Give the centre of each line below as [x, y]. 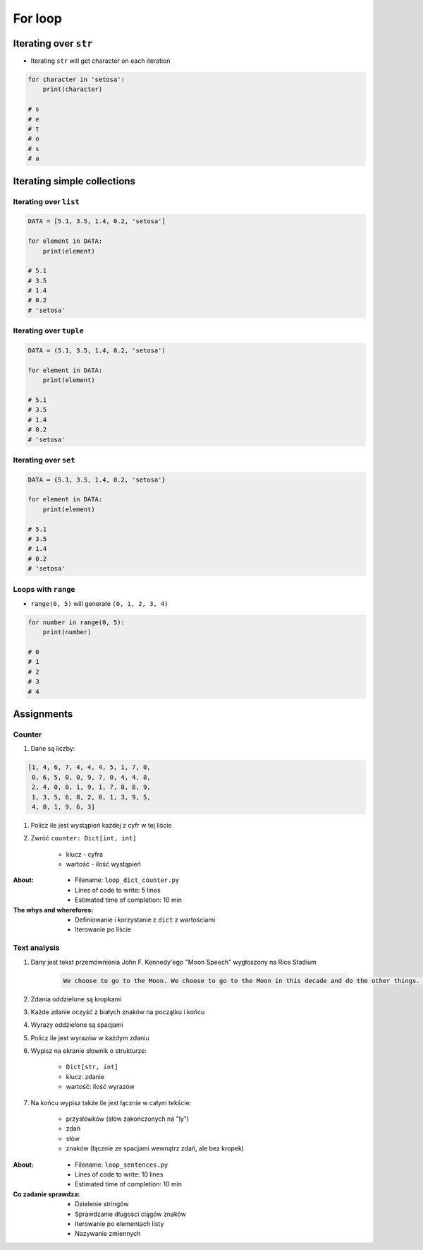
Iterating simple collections [74, 181]
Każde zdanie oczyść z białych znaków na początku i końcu [118, 1012]
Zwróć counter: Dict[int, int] [84, 838]
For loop [38, 18]
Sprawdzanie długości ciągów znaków [130, 1214]
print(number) [67, 632]
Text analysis [36, 948]
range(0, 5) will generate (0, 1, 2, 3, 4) [99, 603]
